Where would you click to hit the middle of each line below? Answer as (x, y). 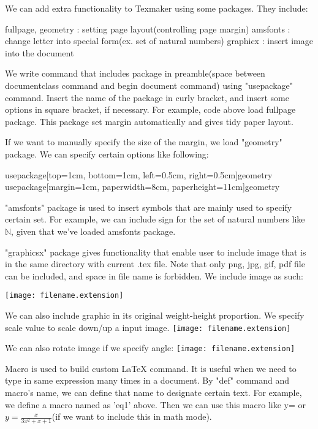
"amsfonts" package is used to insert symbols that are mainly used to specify (149, 207)
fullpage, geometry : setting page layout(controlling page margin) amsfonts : (148, 28)
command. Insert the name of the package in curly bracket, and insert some (147, 97)
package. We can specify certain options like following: (107, 154)
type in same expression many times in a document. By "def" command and (147, 380)
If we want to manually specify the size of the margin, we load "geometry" (144, 142)
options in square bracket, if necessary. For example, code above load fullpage (150, 109)
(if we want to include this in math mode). (132, 416)
